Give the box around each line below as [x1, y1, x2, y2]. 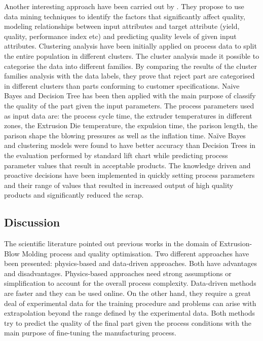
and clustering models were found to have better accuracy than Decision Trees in [4, 140, 256, 150]
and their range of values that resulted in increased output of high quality [4, 179, 234, 190]
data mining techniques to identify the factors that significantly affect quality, [4, 11, 245, 21]
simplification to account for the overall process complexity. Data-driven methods [4, 278, 256, 288]
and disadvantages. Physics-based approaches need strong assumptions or [4, 268, 232, 278]
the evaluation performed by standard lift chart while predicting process [4, 149, 228, 160]
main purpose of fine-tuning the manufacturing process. [4, 327, 176, 338]
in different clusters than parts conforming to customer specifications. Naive [4, 80, 240, 91]
